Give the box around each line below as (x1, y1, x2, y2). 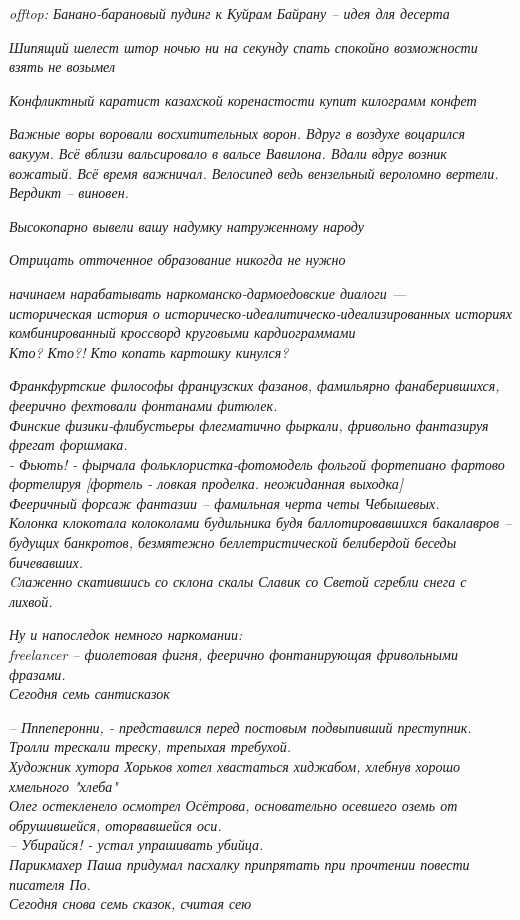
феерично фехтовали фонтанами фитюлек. (9, 394, 278, 415)
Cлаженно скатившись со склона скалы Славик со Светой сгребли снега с (9, 571, 467, 592)
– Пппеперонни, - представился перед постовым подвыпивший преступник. (9, 716, 472, 737)
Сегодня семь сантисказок (9, 683, 170, 704)
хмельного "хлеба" (9, 775, 118, 796)
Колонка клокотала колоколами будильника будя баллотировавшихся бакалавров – (9, 512, 512, 533)
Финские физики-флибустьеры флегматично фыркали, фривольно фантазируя (9, 414, 489, 435)
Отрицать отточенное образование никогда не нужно (9, 249, 346, 270)
